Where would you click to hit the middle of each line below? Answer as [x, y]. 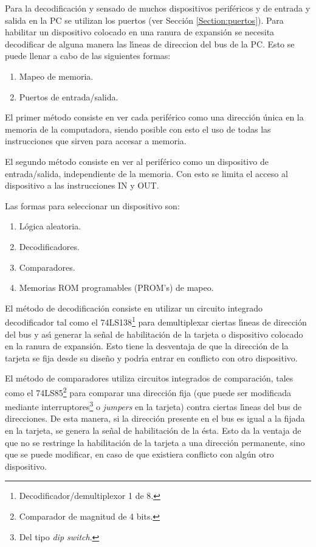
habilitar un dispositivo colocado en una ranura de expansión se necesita [140, 32]
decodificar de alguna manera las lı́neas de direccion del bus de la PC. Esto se [150, 44]
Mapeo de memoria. [56, 76]
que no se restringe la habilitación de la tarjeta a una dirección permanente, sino [155, 442]
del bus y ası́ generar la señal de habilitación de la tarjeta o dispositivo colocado [154, 334]
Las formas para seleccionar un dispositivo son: [92, 205]
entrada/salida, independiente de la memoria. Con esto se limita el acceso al [146, 173]
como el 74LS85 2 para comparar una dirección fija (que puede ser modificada [148, 391]
